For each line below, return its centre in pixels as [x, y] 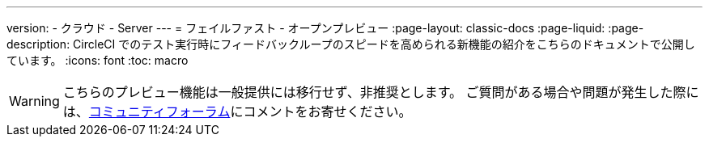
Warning [34, 101]
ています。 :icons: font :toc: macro [98, 60]
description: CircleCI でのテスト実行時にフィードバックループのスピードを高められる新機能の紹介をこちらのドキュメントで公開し [351, 44]
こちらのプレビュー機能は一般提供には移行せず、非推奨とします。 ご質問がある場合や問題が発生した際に [381, 92]
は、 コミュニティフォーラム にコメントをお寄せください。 [237, 111]
